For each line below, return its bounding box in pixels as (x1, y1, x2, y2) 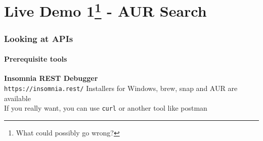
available (4, 92, 31, 103)
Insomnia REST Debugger (4, 73, 98, 83)
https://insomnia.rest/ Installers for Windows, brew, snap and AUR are (4, 82, 238, 93)
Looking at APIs (4, 32, 73, 44)
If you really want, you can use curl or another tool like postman (4, 103, 207, 113)
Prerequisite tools (4, 54, 67, 64)
